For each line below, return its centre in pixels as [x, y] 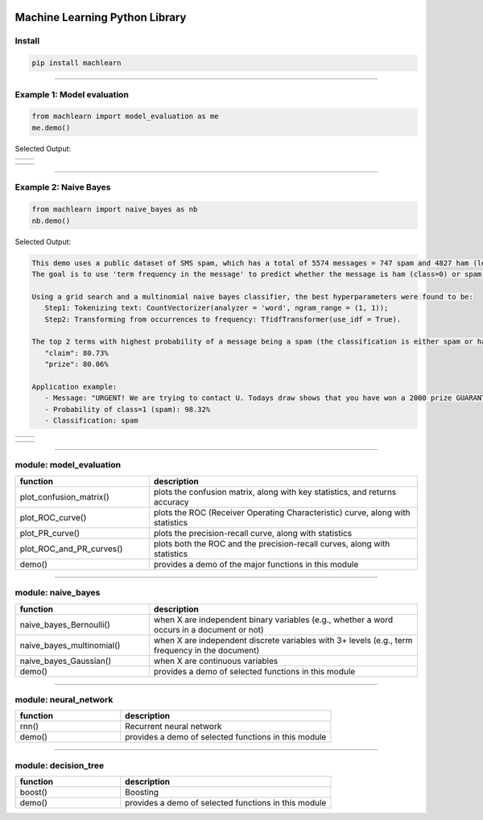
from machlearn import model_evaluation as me [125, 116]
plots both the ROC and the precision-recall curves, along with [272, 543]
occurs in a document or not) [209, 629]
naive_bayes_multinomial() [70, 645]
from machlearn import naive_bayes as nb [115, 210]
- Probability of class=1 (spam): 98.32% [128, 409]
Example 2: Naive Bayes [63, 187]
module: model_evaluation [68, 465]
